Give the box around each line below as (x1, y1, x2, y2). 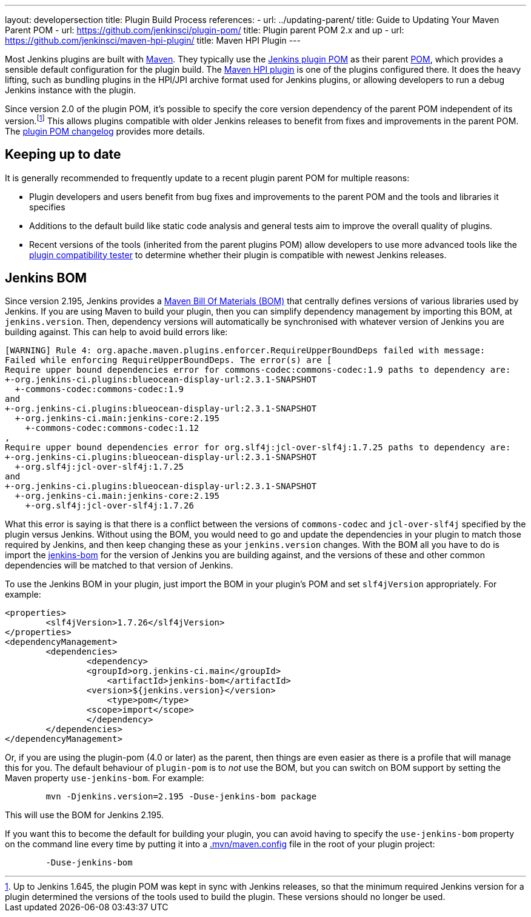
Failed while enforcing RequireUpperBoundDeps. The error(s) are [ (5, 355, 332, 365)
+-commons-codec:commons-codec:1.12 (25, 423, 199, 433)
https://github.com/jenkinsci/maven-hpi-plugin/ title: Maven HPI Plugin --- (5, 35, 301, 45)
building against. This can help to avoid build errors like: (5, 327, 228, 338)
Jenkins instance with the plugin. (5, 85, 136, 95)
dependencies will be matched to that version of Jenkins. (5, 560, 233, 571)
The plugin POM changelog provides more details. (5, 125, 205, 136)
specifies (29, 201, 65, 212)
